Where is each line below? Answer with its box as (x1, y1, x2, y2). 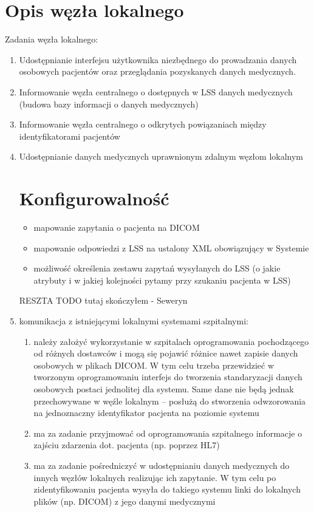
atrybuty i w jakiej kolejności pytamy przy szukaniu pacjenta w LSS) (33, 273, 291, 286)
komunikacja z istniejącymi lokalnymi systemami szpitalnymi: (19, 314, 248, 327)
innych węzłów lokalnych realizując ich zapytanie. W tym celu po (33, 471, 276, 483)
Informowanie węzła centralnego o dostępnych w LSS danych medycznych (19, 85, 293, 98)
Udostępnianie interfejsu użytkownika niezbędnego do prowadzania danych (19, 53, 297, 66)
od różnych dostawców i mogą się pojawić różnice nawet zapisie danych (33, 347, 298, 360)
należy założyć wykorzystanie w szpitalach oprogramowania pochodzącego (33, 335, 309, 347)
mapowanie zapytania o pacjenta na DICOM (33, 221, 200, 233)
